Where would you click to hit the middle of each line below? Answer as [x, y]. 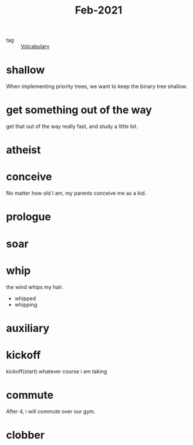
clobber [26, 435]
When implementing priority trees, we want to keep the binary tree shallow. [97, 86]
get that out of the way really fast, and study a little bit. [72, 126]
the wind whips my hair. [35, 287]
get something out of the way [79, 110]
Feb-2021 [99, 10]
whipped [25, 298]
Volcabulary [35, 46]
